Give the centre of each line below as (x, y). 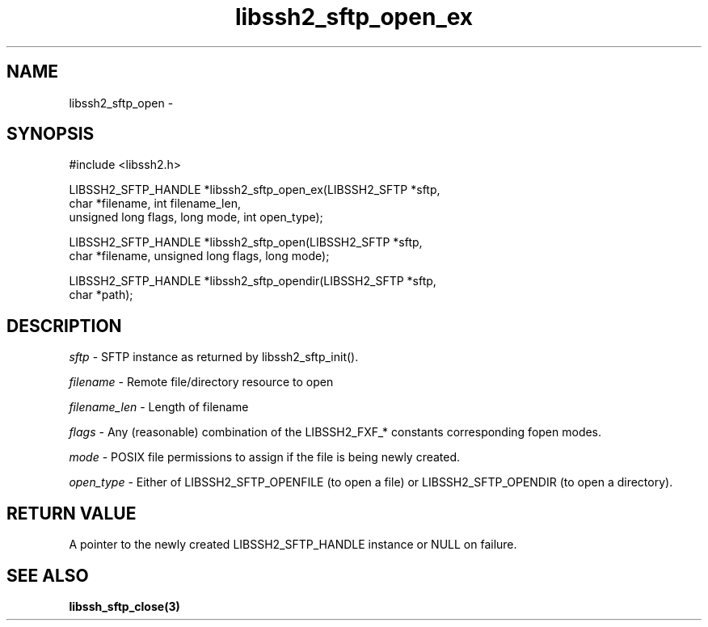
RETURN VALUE (72, 513)
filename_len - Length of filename (159, 407)
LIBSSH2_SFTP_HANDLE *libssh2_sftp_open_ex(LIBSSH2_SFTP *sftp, (255, 190)
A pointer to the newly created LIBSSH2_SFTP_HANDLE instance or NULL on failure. (293, 545)
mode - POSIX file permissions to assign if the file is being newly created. (265, 457)
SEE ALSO (48, 575)
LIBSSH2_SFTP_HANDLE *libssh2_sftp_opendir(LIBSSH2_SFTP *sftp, (253, 281)
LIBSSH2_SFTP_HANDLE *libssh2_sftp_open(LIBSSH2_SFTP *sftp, (246, 242)
